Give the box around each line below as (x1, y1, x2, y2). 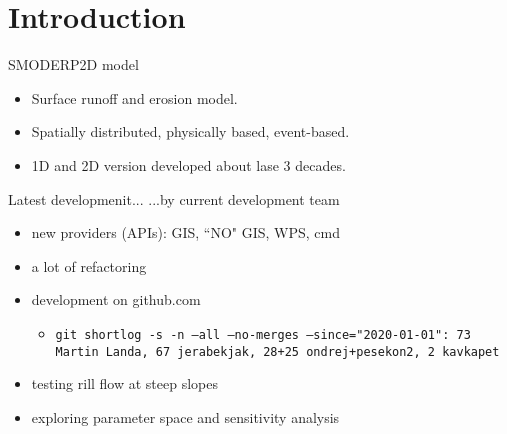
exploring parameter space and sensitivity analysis (31, 406, 340, 427)
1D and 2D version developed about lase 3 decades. (31, 154, 346, 175)
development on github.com (31, 289, 201, 310)
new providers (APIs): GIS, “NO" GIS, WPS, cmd (31, 222, 341, 243)
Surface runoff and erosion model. (31, 87, 238, 108)
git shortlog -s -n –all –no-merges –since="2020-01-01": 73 (55, 327, 471, 342)
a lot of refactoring (31, 255, 147, 276)
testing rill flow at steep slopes (31, 373, 219, 394)
